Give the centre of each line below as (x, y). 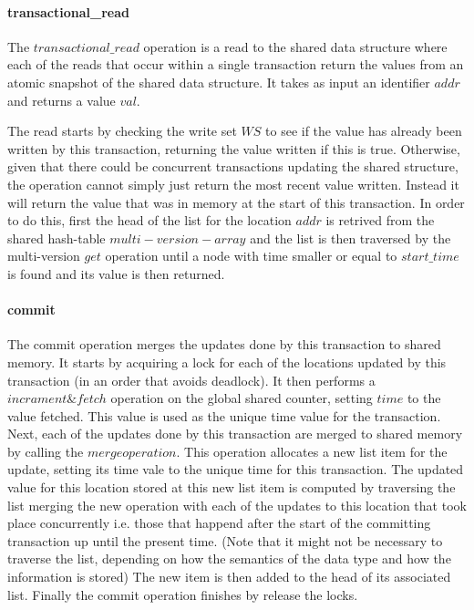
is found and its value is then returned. (116, 273)
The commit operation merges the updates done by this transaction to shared (224, 344)
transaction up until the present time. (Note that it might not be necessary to (225, 540)
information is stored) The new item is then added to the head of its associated (229, 577)
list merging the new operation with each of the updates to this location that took (237, 505)
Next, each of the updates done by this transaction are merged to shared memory (235, 434)
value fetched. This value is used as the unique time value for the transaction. (224, 415)
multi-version (44, 256)
